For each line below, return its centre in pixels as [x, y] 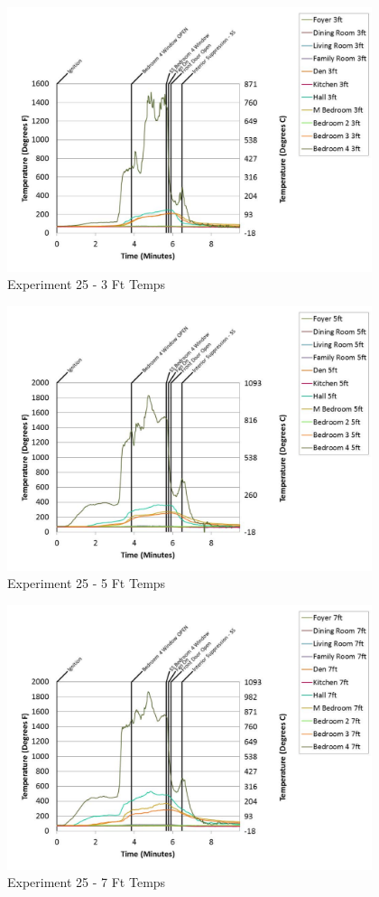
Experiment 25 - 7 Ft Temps [87, 882]
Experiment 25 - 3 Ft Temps [87, 284]
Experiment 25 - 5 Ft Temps [87, 583]
